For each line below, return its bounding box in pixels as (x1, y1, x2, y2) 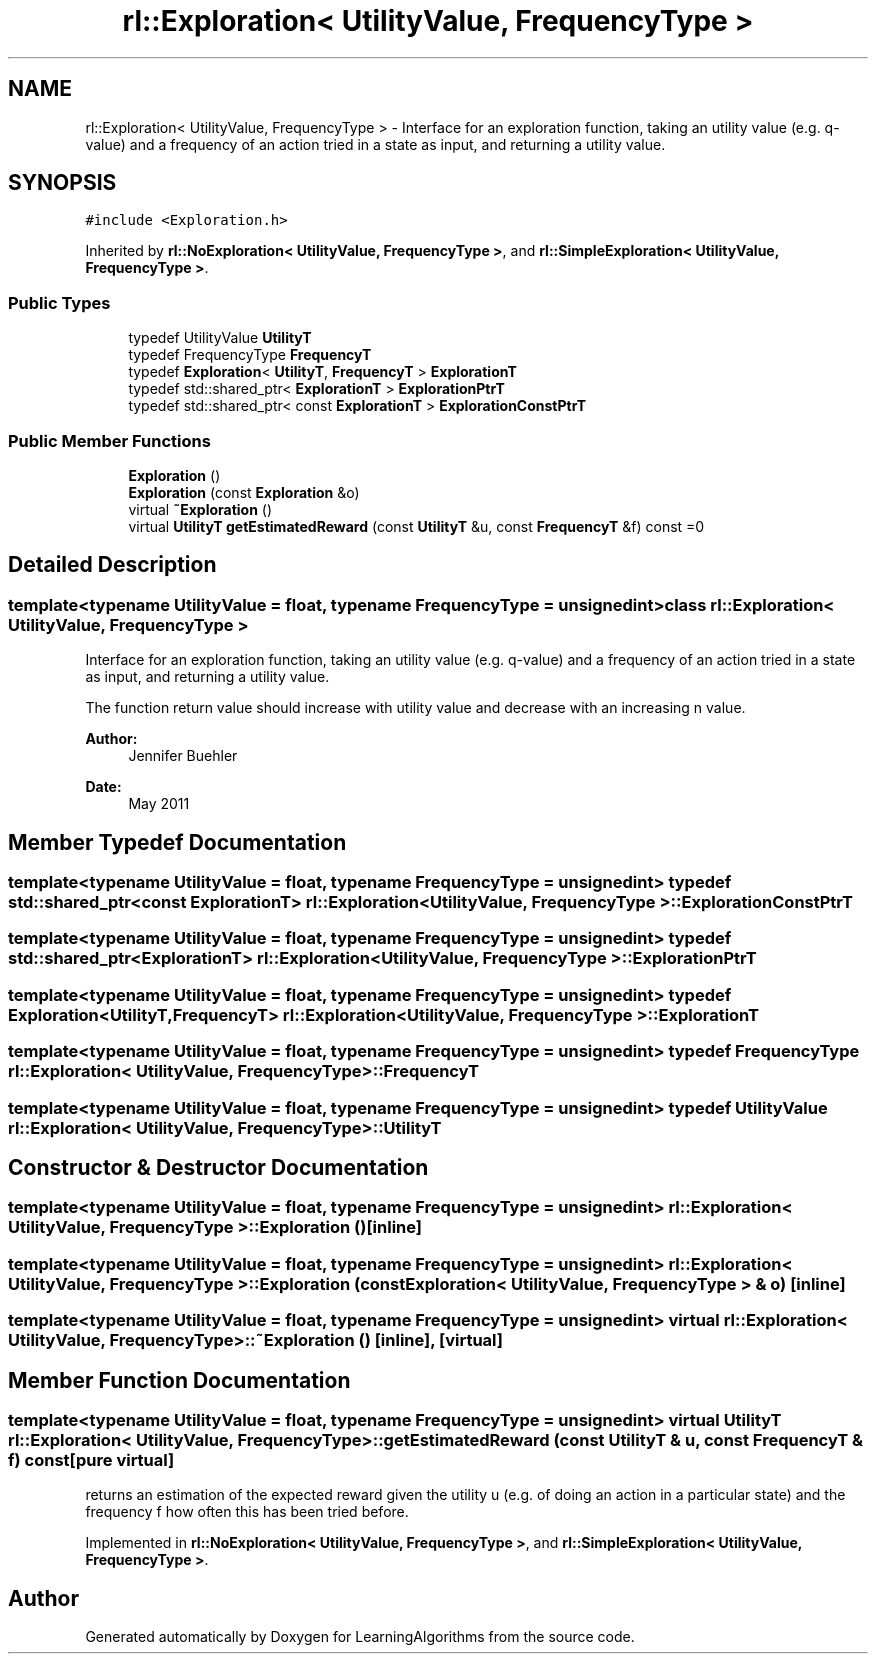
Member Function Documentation (8, 1367, 351, 1393)
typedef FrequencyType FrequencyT (128, 346, 372, 364)
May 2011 (128, 795, 190, 813)
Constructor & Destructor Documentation (8, 1154, 429, 1180)
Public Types (8, 292, 111, 313)
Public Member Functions (8, 430, 211, 451)
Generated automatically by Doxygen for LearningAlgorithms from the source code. (85, 1628, 635, 1646)
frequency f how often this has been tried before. (85, 1503, 409, 1521)
